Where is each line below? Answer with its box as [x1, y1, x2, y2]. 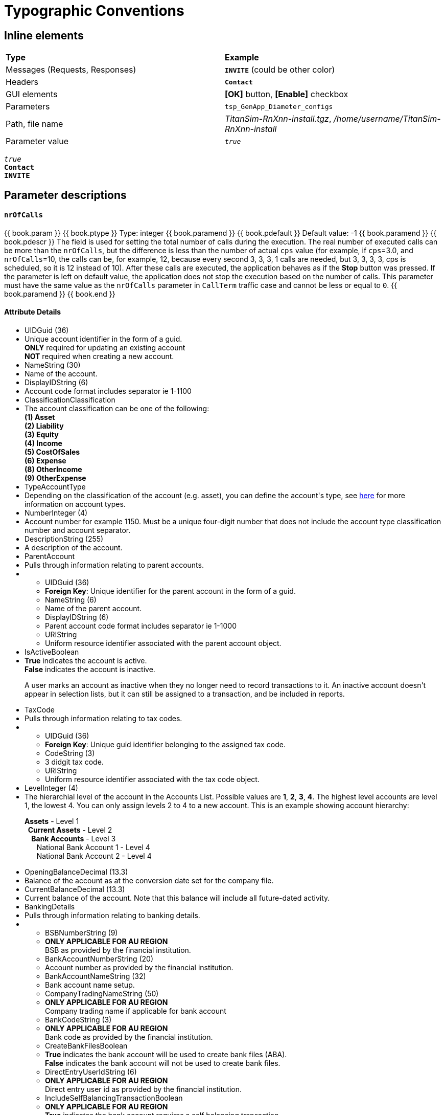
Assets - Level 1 [25, 817, 79, 826]
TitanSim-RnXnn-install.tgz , [225, 114, 332, 124]
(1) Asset [25, 413, 55, 422]
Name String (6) [45, 595, 97, 605]
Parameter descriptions [4, 188, 127, 202]
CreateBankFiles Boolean [45, 1041, 128, 1051]
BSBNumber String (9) [45, 928, 118, 938]
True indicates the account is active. [25, 656, 147, 665]
